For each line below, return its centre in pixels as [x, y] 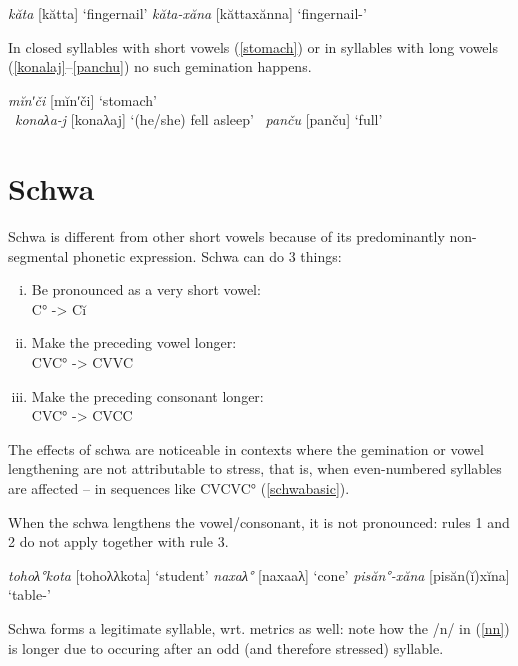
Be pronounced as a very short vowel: [146, 289]
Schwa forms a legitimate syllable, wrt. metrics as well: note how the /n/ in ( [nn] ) [259, 628]
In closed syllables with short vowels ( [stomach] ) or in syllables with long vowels [253, 46]
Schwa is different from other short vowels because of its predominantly [226, 236]
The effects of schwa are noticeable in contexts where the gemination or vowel [246, 448]
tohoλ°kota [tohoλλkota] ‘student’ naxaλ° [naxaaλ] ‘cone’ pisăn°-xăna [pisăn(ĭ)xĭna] [259, 574]
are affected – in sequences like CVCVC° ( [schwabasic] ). [179, 488]
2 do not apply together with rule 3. [118, 541]
